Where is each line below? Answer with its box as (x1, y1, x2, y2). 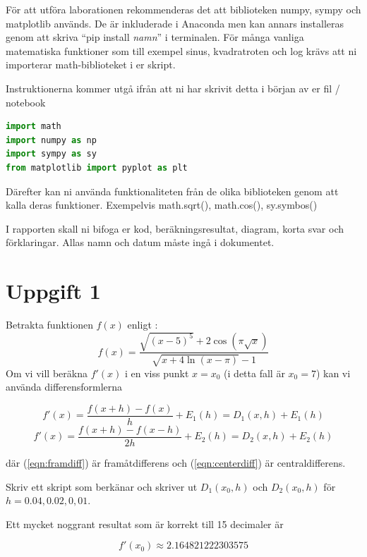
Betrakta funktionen (6, 317, 93, 332)
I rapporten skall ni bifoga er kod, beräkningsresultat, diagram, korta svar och (6, 221, 344, 235)
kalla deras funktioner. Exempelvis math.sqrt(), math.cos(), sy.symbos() (6, 197, 318, 212)
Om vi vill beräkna (6, 365, 88, 380)
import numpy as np (6, 135, 97, 145)
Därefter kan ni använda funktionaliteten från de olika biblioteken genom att (6, 183, 339, 198)
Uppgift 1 (6, 276, 101, 305)
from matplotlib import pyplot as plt (6, 162, 188, 173)
